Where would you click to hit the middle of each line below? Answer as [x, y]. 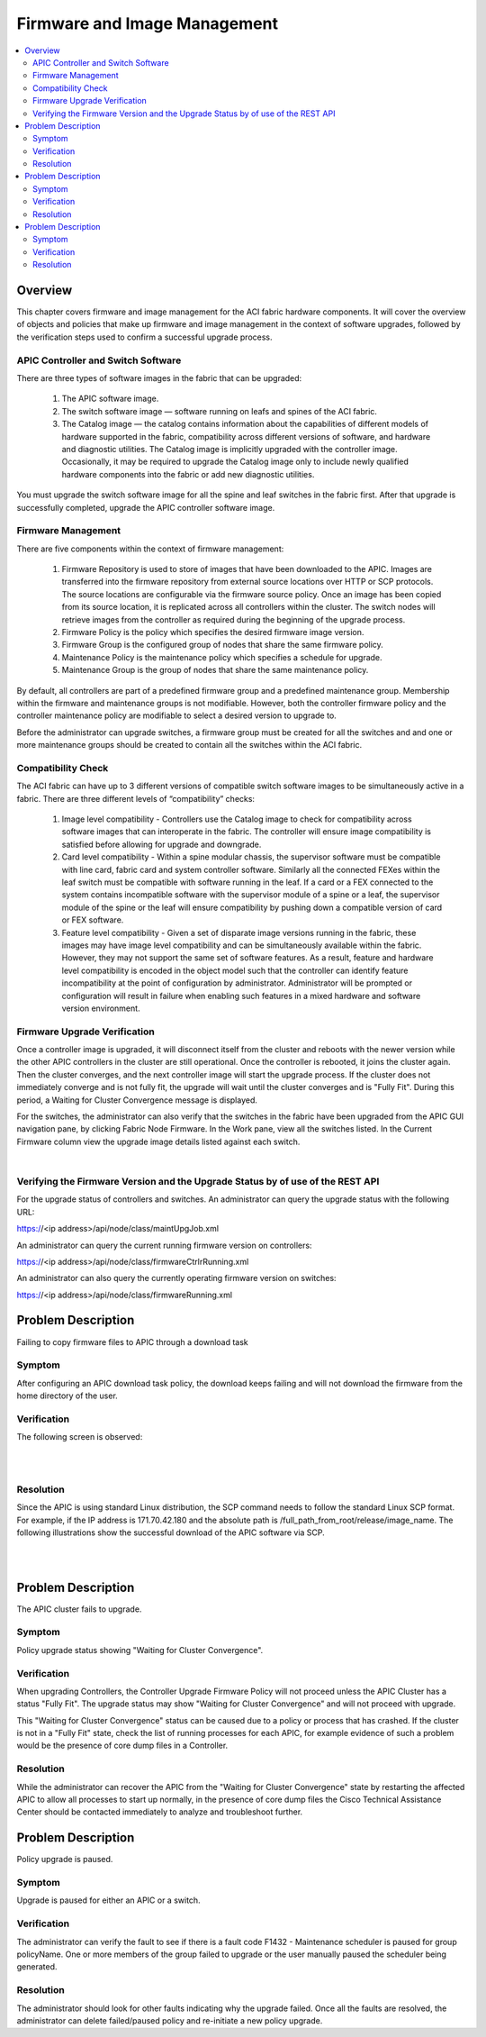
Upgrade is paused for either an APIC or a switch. [109, 1900]
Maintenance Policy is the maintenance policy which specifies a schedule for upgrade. [222, 657]
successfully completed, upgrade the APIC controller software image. [146, 507]
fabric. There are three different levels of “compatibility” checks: [136, 798]
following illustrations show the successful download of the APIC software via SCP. [171, 1532]
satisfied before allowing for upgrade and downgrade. [162, 844]
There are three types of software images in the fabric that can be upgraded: [159, 378]
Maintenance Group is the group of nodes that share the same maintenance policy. [215, 670]
